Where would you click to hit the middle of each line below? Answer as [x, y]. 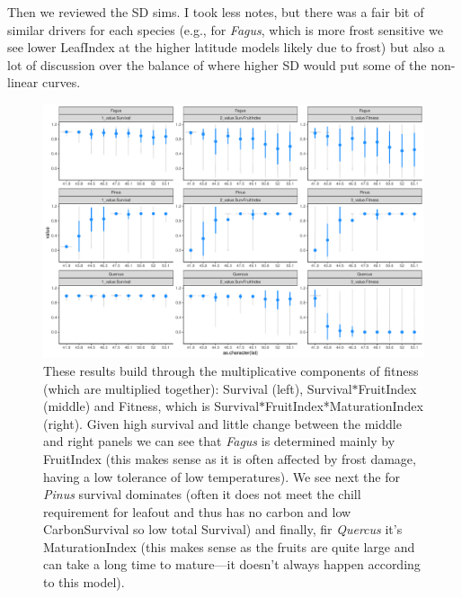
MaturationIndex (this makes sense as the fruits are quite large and [229, 546]
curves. [61, 82]
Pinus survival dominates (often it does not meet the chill [202, 494]
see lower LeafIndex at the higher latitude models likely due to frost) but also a [226, 47]
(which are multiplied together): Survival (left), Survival [198, 388]
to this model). [84, 582]
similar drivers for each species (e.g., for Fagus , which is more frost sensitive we [225, 29]
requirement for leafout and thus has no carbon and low [197, 511]
